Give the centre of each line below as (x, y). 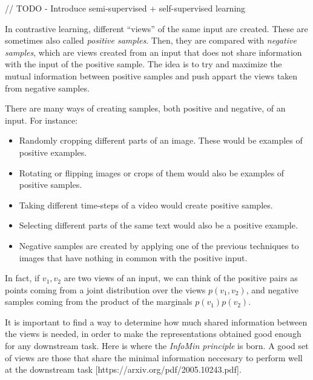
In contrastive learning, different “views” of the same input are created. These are (156, 28)
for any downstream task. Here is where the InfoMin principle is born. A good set (157, 346)
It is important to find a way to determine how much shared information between (156, 322)
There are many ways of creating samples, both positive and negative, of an (145, 108)
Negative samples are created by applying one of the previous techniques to (159, 245)
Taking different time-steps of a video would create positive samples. (146, 205)
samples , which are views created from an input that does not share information (153, 52)
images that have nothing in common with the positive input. (133, 257)
